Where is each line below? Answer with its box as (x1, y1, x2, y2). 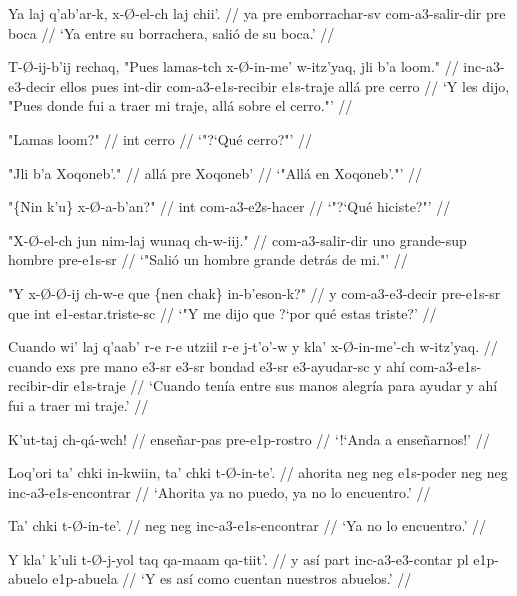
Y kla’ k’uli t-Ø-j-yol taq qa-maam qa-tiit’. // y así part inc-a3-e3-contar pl (8, 548, 469, 569)
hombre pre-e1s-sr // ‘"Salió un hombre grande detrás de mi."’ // (8, 249, 408, 270)
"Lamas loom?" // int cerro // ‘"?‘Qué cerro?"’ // (8, 128, 313, 149)
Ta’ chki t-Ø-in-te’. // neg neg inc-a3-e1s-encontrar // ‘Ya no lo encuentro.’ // (8, 515, 487, 536)
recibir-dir (8, 375, 69, 396)
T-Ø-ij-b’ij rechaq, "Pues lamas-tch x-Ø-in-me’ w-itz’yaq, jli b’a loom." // (8, 56, 459, 77)
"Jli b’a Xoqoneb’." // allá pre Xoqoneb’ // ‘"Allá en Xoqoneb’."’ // (8, 162, 422, 183)
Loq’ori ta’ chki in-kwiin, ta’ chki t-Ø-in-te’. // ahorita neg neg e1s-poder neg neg (8, 462, 508, 483)
